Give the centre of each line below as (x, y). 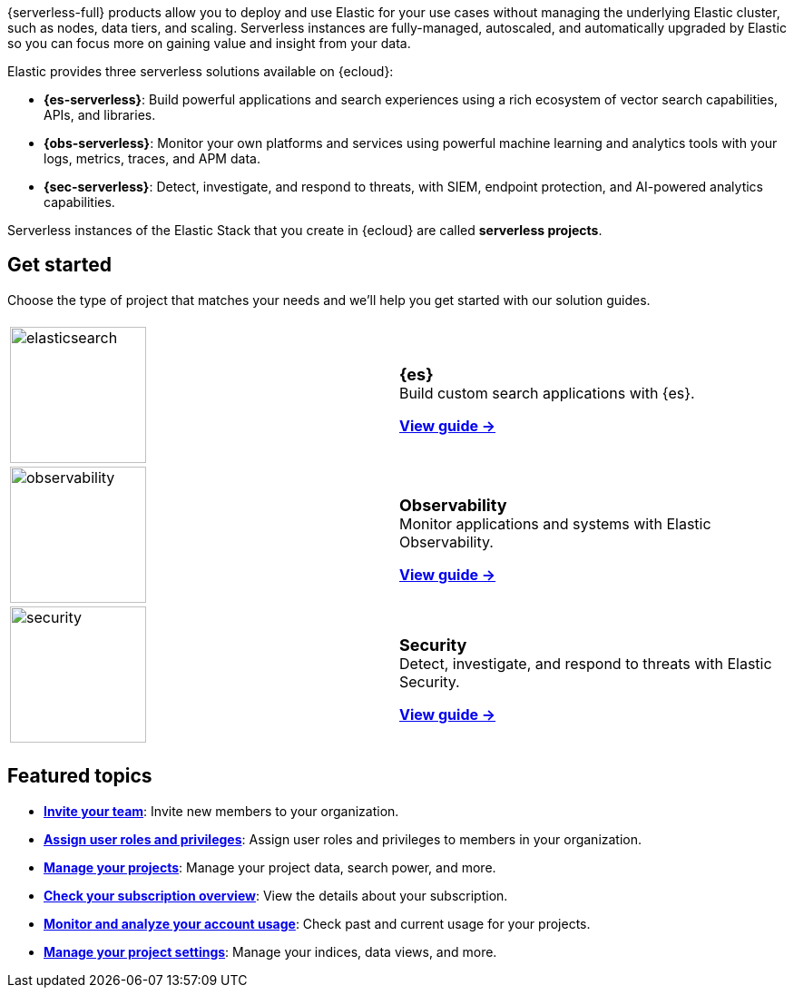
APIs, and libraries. (100, 115)
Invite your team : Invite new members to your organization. (221, 811)
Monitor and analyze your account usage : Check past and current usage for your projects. (317, 923)
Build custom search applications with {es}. (547, 394)
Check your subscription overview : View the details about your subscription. (276, 895)
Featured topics (80, 776)
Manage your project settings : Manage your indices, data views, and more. (270, 951)
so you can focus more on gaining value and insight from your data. (209, 43)
